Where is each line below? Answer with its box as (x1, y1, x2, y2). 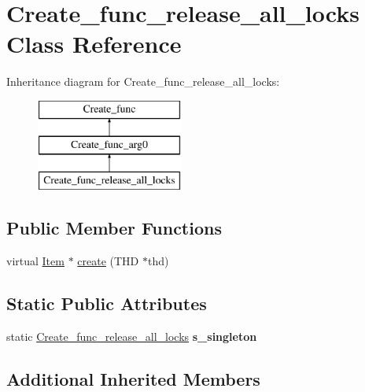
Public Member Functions (6, 216, 222, 240)
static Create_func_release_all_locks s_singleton (6, 327, 257, 344)
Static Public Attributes (6, 291, 207, 316)
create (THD (77, 253, 139, 269)
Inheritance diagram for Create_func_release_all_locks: (6, 73, 280, 90)
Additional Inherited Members (6, 366, 260, 390)
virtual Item (6, 253, 65, 269)
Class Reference (6, 28, 182, 60)
